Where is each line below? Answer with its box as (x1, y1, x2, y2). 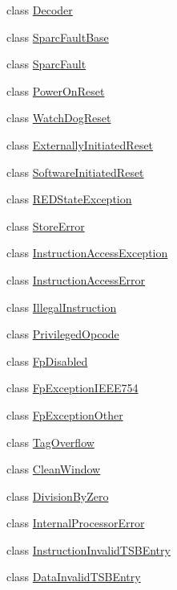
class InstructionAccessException (6, 244, 168, 261)
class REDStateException (6, 191, 132, 207)
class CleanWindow (6, 461, 101, 477)
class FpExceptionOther (6, 406, 123, 423)
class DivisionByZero (6, 487, 109, 504)
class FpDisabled (6, 352, 88, 369)
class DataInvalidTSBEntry (6, 568, 141, 585)
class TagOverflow (6, 433, 95, 450)
